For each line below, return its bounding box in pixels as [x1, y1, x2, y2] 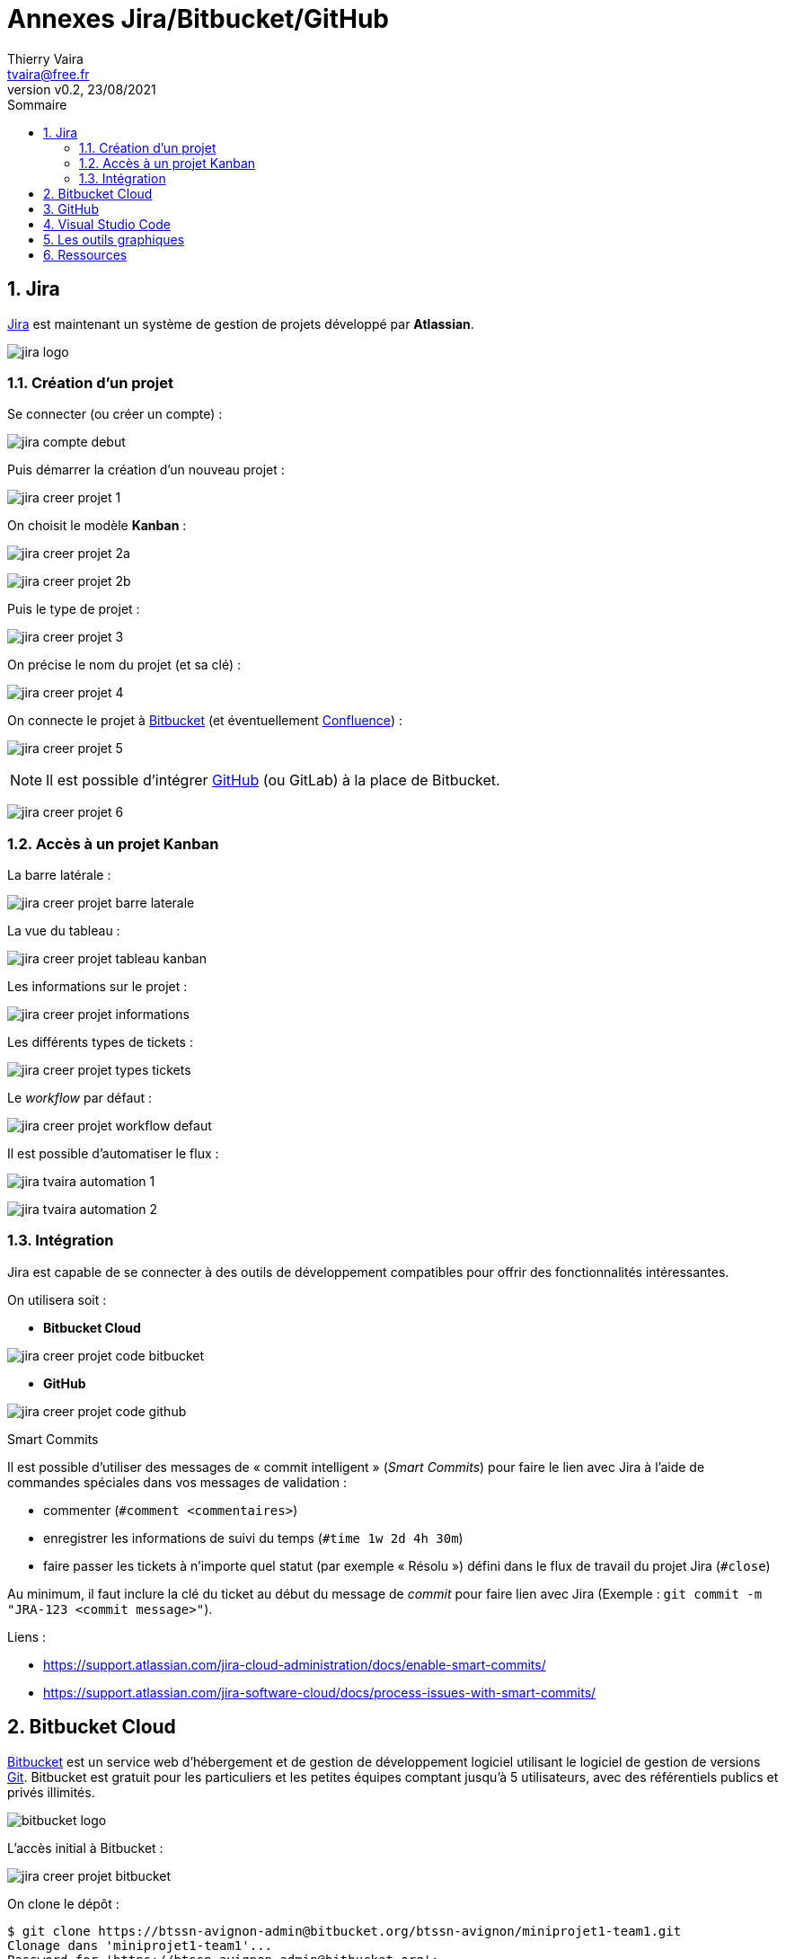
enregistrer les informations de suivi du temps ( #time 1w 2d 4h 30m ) [43, 1529, 464, 1546]
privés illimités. [7, 1784, 95, 1800]
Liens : [7, 1628, 47, 1644]
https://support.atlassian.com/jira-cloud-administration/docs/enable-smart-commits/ [43, 1656, 546, 1672]
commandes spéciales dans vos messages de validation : [7, 1474, 348, 1490]
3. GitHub [43, 200, 99, 217]
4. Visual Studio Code [43, 216, 171, 232]
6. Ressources [43, 246, 128, 262]
